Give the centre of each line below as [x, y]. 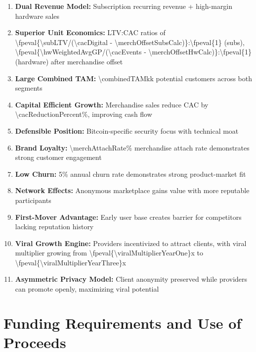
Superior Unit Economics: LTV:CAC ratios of [90, 32]
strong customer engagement [58, 157]
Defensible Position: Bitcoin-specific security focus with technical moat [127, 130]
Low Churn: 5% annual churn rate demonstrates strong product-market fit [130, 174]
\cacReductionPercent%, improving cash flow [84, 114]
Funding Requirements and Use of [123, 323]
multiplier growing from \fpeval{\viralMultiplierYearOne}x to [109, 253]
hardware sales [37, 16]
